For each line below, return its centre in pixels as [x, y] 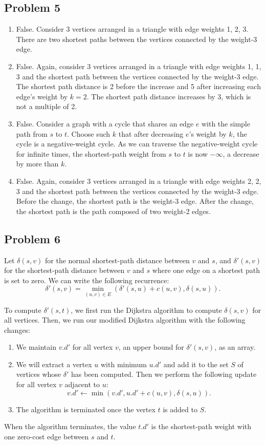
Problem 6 [32, 238]
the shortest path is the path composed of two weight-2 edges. [113, 211]
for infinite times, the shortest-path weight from [91, 153]
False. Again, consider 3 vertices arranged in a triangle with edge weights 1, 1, [139, 66]
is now [198, 153]
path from [32, 133]
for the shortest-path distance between [64, 270]
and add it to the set [196, 364]
